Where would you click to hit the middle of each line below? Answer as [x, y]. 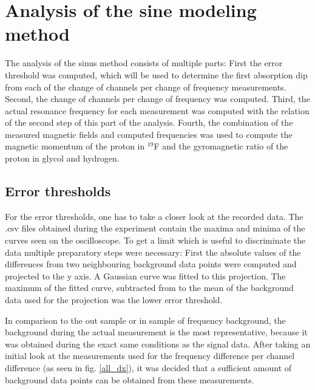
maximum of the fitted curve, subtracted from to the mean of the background [149, 288]
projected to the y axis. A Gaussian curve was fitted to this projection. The [145, 275]
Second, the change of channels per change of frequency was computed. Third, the [157, 99]
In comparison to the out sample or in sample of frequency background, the [145, 320]
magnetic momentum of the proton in [75, 146]
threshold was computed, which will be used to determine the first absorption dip [156, 74]
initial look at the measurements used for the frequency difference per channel [150, 356]
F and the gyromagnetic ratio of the [221, 146]
